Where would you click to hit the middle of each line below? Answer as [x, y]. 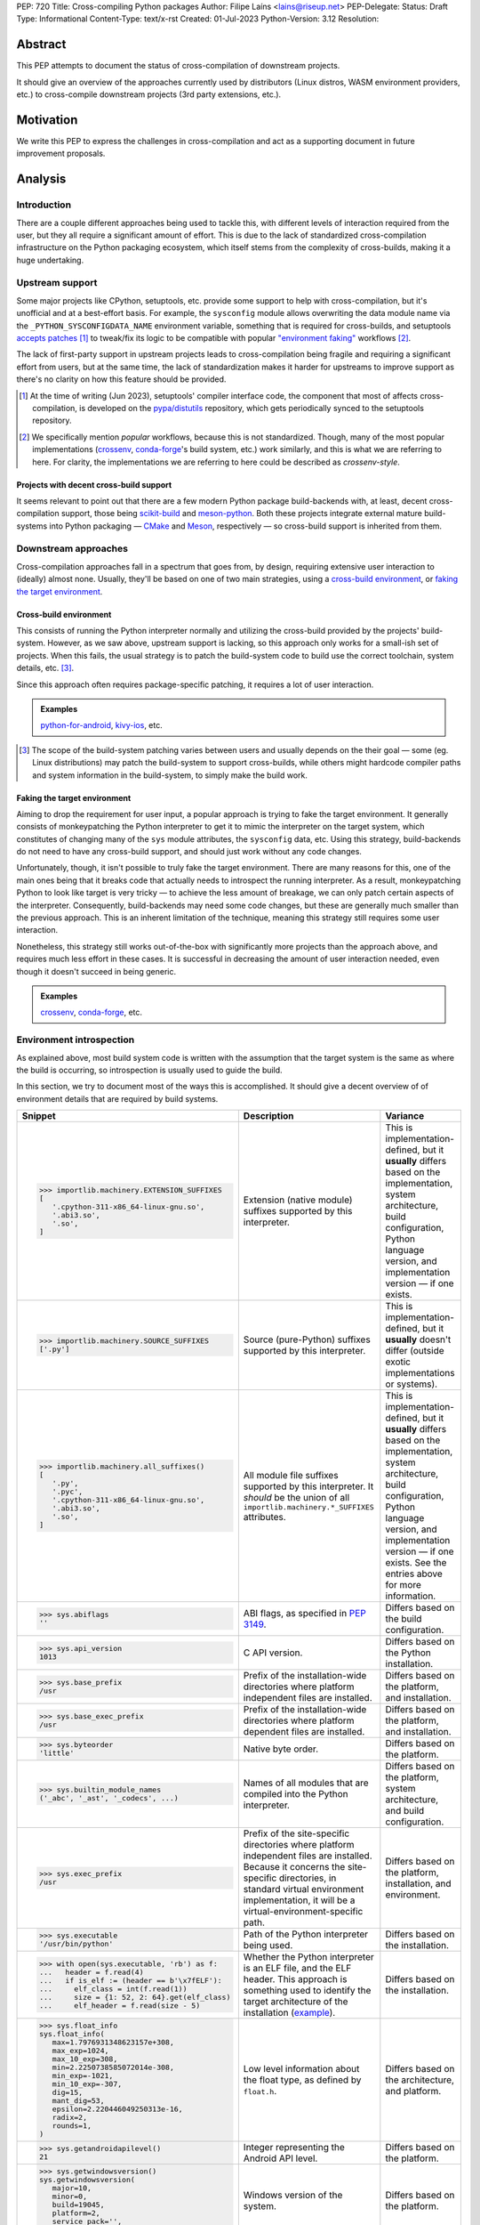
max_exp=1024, [80, 2050]
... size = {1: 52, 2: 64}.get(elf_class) [135, 1998]
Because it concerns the [294, 1867]
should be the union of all [296, 1497]
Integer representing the [294, 2147]
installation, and [419, 1884]
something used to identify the [307, 1991]
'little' [56, 1753]
